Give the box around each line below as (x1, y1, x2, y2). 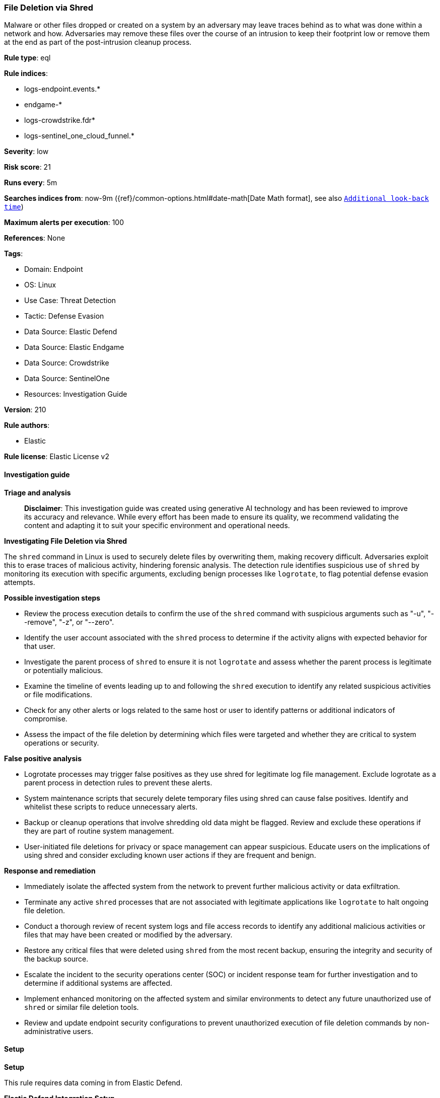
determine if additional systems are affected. (24, 978, 173, 987)
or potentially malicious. (24, 666, 103, 675)
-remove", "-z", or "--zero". (24, 617, 114, 626)
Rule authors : (4, 421, 50, 430)
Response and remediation (4, 866, 96, 875)
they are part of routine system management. (24, 826, 174, 835)
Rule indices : (4, 69, 48, 78)
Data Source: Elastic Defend (24, 327, 117, 336)
